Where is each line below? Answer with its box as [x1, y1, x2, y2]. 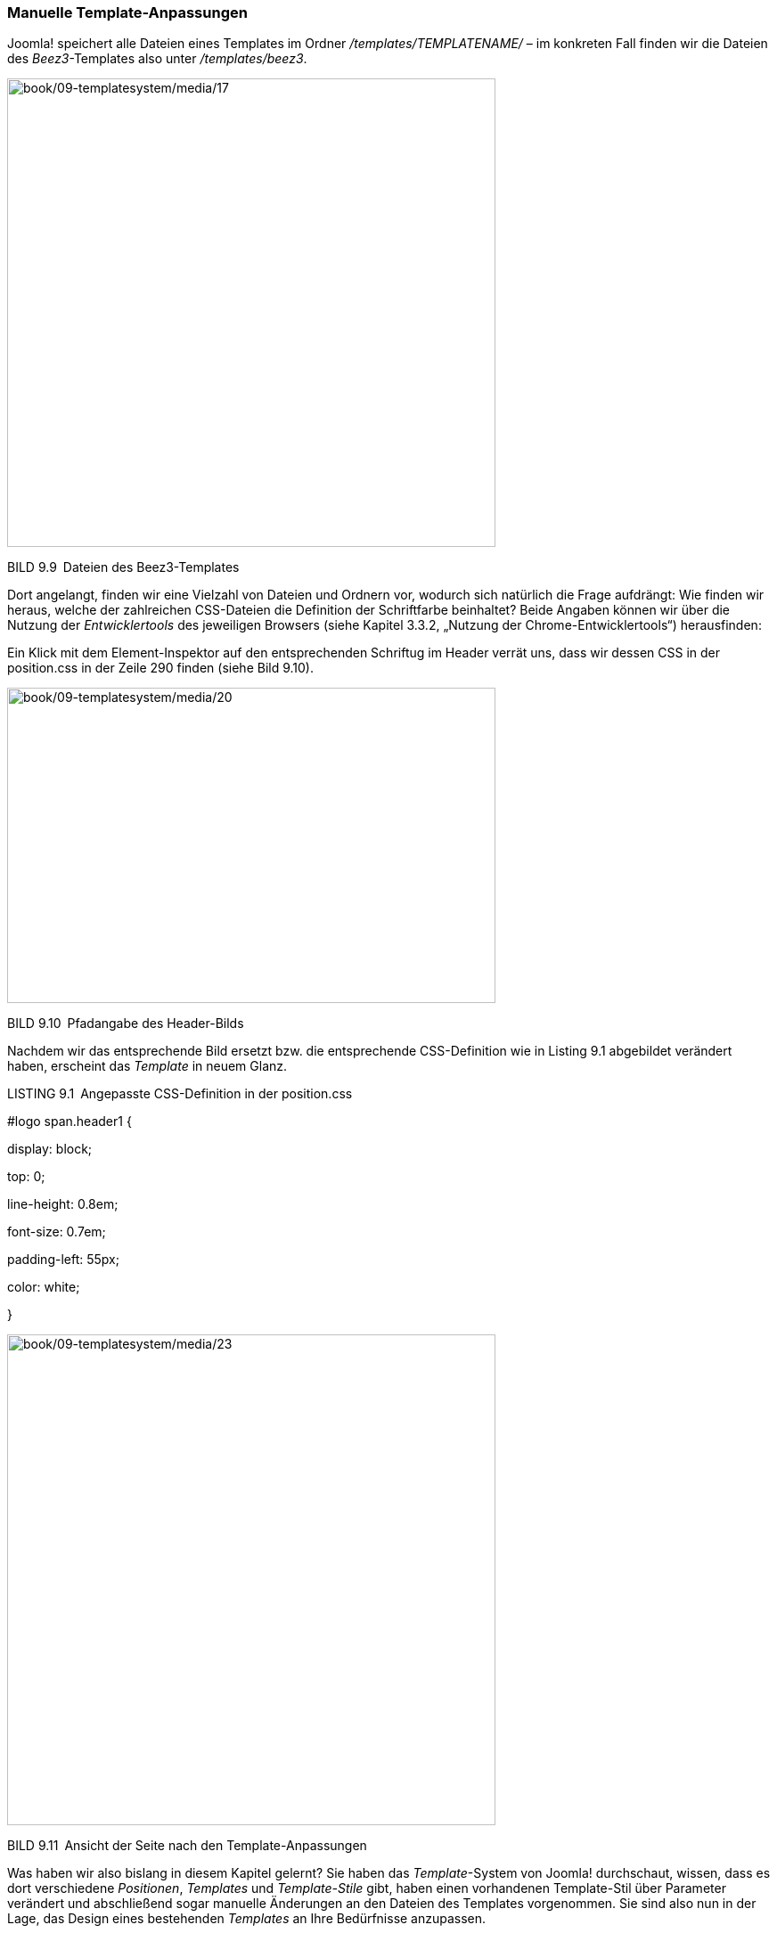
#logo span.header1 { [7, 1113, 132, 1130]
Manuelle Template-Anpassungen [7, 4, 248, 21]
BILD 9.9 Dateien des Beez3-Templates [7, 559, 240, 575]
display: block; [7, 1141, 93, 1157]
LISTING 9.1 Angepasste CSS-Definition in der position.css [7, 1086, 353, 1102]
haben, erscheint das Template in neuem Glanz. [7, 1058, 288, 1074]
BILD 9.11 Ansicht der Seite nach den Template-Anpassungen [7, 1838, 367, 1854]
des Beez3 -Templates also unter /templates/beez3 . [7, 51, 307, 67]
